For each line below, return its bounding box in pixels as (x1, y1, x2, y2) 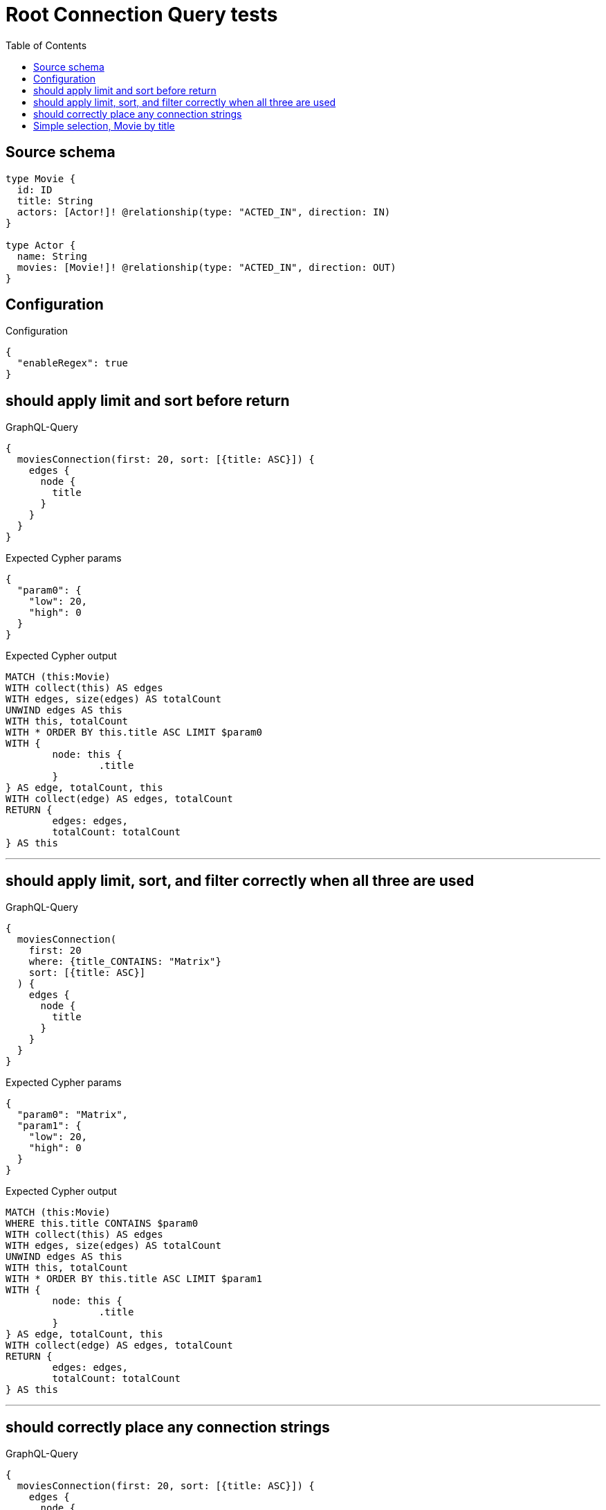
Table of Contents (6, 39, 87, 51)
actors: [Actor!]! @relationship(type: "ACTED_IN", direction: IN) (17, 206, 391, 217)
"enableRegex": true (17, 357, 129, 369)
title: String (17, 195, 93, 206)
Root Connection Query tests (6, 3, 278, 26)
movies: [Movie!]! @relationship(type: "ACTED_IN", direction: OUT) (17, 261, 396, 273)
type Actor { (6, 239, 76, 251)
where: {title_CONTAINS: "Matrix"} (28, 956, 221, 968)
